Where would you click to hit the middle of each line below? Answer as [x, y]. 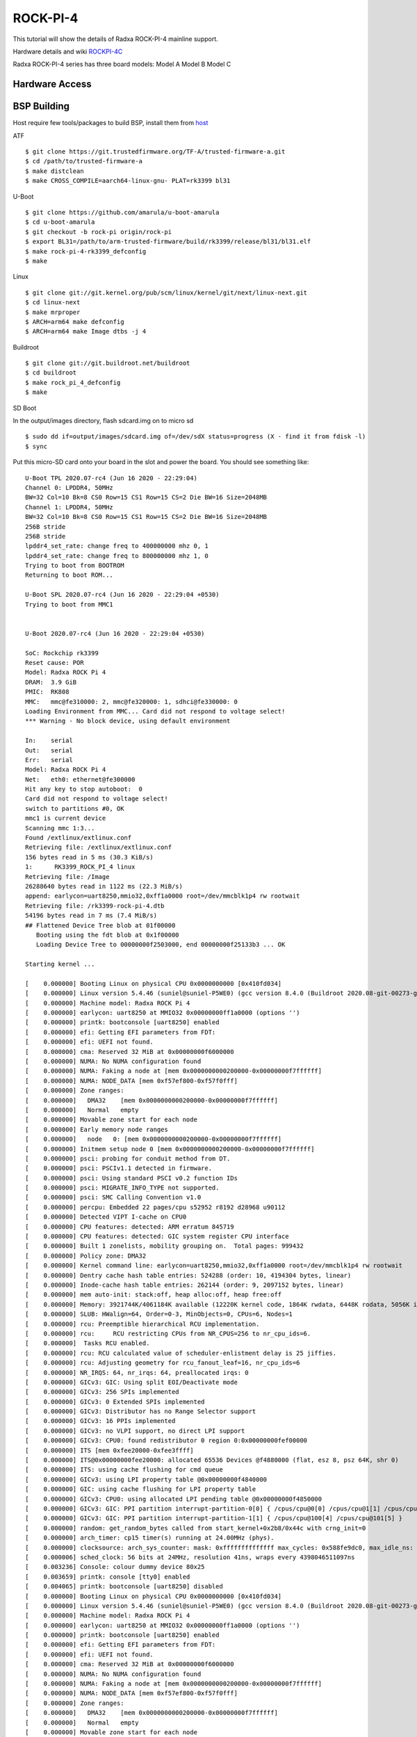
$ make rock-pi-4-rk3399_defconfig [86, 251]
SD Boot [25, 408]
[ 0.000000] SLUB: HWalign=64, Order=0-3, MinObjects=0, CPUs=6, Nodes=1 [159, 1314]
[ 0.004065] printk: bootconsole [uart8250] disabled [124, 1587]
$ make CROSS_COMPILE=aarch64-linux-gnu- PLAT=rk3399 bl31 [128, 181]
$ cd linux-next [53, 303]
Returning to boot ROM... [69, 575]
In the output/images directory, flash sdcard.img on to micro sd [103, 421]
